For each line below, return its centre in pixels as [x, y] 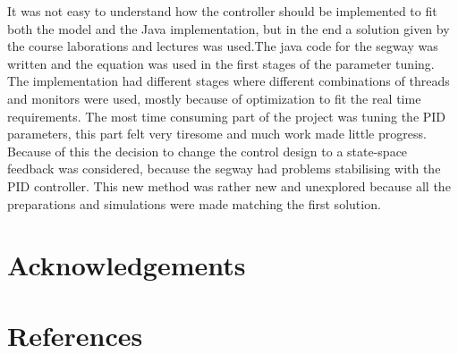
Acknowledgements [127, 265]
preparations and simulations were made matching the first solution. [194, 203]
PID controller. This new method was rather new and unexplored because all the [229, 185]
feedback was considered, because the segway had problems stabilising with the [224, 169]
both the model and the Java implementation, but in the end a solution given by [229, 28]
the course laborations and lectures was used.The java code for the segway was [223, 46]
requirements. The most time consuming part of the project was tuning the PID [227, 116]
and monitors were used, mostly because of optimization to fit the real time [214, 98]
